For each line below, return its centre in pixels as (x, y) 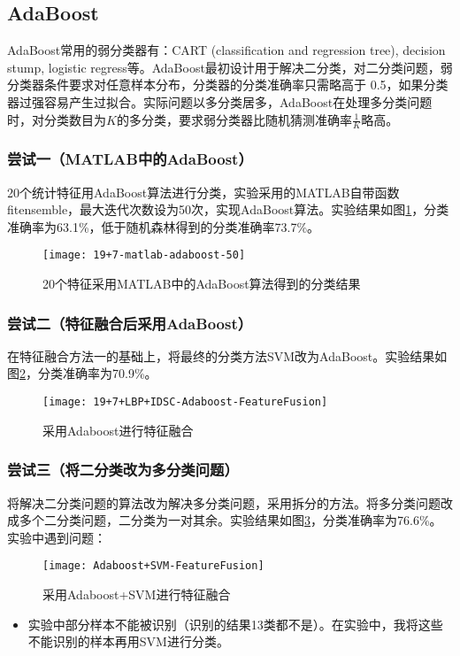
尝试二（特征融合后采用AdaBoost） (130, 323)
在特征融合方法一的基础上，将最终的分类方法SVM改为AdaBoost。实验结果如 (227, 355)
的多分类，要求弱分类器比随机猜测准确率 (234, 119)
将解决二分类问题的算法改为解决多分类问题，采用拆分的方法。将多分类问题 (224, 502)
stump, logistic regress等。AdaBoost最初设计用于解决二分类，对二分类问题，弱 (230, 67)
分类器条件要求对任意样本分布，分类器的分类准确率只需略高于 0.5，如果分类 (228, 85)
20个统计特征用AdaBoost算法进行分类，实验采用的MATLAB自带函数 (203, 192)
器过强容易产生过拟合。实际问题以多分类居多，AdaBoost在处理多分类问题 (220, 101)
